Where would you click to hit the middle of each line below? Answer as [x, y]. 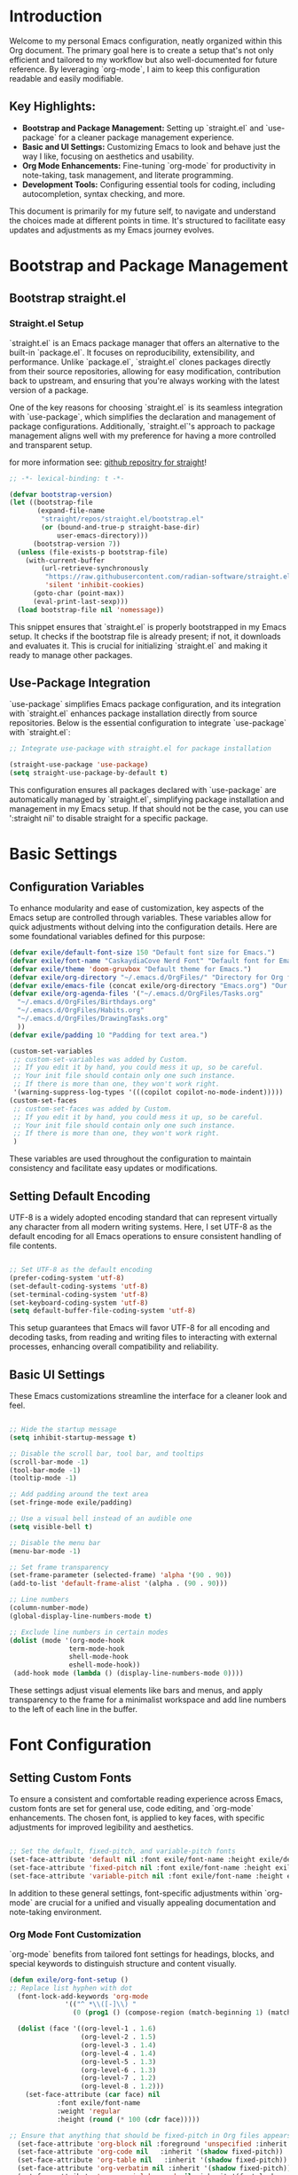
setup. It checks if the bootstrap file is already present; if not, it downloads [145, 636]
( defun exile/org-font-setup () [69, 1980]
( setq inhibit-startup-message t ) [73, 1437]
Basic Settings [63, 854]
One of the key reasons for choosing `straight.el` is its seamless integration [146, 407]
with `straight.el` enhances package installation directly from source [133, 714]
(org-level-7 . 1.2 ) [118, 2078]
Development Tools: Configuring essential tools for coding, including [149, 185]
